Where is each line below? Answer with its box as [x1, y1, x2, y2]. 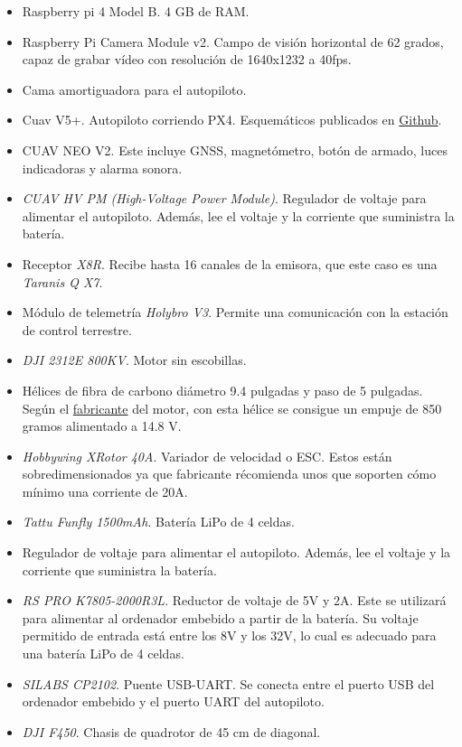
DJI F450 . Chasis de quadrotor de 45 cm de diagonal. [22, 722, 321, 741]
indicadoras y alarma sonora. [22, 158, 183, 177]
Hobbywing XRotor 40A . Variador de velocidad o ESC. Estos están [22, 446, 392, 465]
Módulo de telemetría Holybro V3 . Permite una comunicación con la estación [22, 303, 448, 322]
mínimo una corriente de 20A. [22, 481, 188, 500]
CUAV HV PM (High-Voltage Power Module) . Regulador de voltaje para [22, 189, 427, 208]
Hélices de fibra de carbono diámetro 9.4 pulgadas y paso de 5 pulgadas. [22, 380, 423, 399]
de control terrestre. [22, 320, 132, 339]
